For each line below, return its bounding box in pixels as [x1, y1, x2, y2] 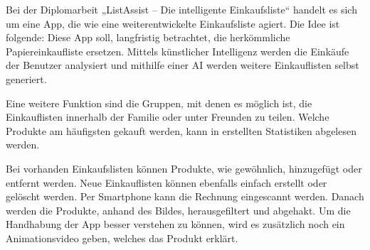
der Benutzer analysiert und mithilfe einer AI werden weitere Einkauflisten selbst [6, 58, 359, 72]
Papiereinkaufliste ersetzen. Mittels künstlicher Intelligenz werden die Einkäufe [6, 43, 349, 58]
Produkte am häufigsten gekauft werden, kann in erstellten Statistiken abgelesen [6, 123, 356, 138]
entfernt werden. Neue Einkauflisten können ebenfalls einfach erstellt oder [6, 175, 327, 190]
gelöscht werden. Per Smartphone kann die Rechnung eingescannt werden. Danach [6, 189, 364, 204]
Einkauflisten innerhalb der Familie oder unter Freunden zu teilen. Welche [6, 109, 329, 124]
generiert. [6, 71, 47, 86]
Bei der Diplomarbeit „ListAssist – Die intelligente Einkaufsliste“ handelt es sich [6, 2, 357, 16]
